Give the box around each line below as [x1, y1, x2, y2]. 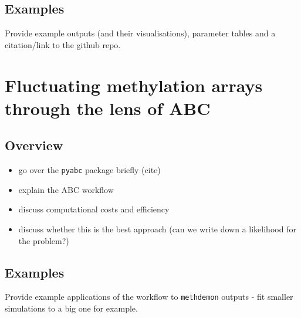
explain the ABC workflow [18, 183, 114, 195]
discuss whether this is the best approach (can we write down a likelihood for [18, 223, 296, 235]
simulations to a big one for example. [5, 302, 138, 314]
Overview [5, 136, 63, 154]
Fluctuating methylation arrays [5, 73, 263, 97]
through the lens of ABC [5, 96, 211, 120]
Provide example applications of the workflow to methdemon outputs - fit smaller [5, 290, 293, 303]
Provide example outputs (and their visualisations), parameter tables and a [5, 27, 276, 39]
